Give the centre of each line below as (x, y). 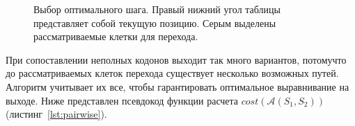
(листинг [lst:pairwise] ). (56, 114)
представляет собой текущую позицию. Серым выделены (155, 22)
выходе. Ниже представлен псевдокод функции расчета (122, 100)
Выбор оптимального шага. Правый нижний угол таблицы (157, 9)
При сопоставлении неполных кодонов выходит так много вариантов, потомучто (176, 59)
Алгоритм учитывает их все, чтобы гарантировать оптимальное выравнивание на (177, 86)
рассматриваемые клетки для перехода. (116, 36)
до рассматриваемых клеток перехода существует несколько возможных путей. (172, 73)
